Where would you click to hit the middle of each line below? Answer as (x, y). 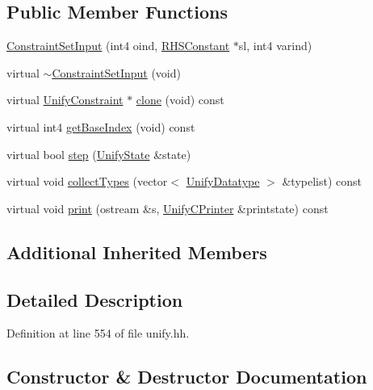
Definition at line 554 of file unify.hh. (98, 333)
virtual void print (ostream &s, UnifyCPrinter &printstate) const (168, 208)
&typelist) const (322, 181)
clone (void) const (180, 100)
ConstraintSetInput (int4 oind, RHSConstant (118, 46)
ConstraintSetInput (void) (116, 72)
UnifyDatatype (223, 181)
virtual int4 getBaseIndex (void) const (101, 126)
